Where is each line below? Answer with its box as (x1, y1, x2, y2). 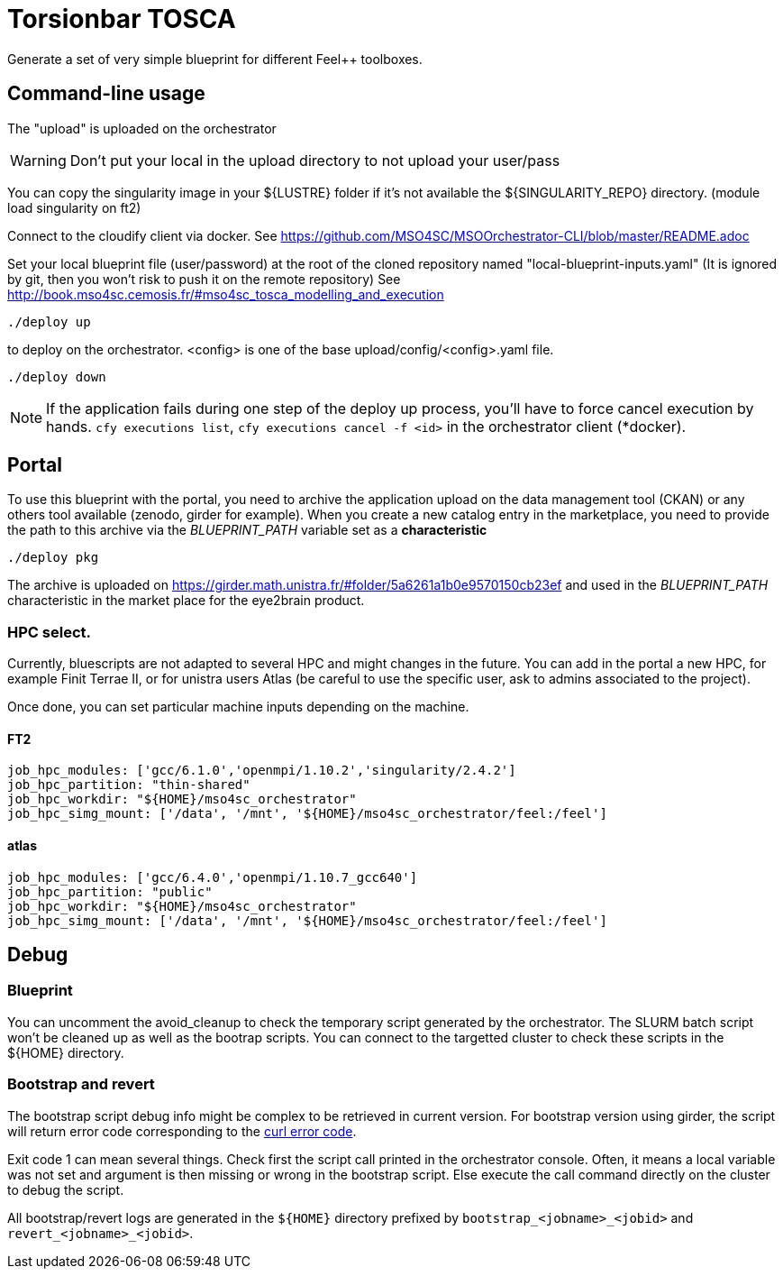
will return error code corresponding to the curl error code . (7, 1123, 357, 1139)
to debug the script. (7, 1181, 124, 1198)
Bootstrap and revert (7, 1075, 155, 1094)
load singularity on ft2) (7, 199, 141, 216)
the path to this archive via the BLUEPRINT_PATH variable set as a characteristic (7, 522, 487, 538)
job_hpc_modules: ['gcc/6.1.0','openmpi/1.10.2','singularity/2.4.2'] (7, 763, 516, 778)
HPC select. (7, 622, 91, 641)
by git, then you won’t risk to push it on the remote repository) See (7, 271, 401, 287)
